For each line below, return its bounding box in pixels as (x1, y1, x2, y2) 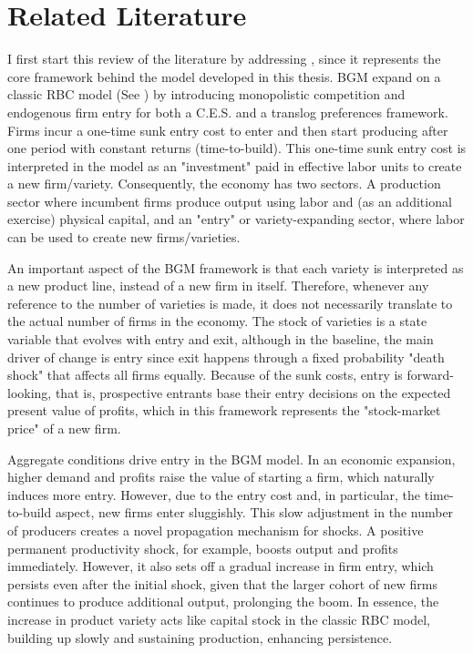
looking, (7, 383, 52, 402)
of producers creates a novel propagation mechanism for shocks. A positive (7, 520, 424, 539)
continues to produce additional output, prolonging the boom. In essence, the (7, 592, 439, 611)
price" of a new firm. (7, 419, 121, 437)
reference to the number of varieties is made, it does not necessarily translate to (7, 293, 453, 312)
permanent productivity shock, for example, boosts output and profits (7, 538, 398, 557)
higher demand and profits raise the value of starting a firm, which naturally (7, 467, 435, 486)
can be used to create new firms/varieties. (7, 228, 241, 247)
